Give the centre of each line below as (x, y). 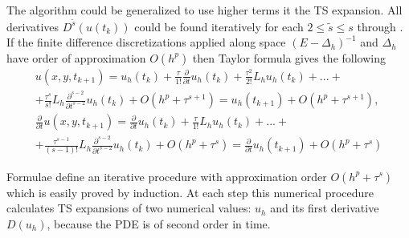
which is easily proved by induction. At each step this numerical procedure (190, 192)
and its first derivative (325, 208)
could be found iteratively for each (219, 26)
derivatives (33, 26)
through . (380, 26)
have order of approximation (76, 57)
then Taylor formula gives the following (289, 57)
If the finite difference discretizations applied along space (146, 42)
